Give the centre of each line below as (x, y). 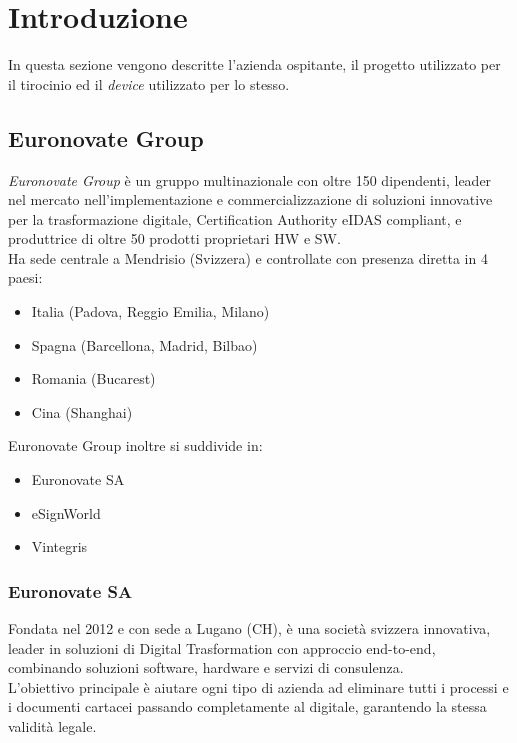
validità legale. (52, 726)
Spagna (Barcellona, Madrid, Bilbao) (144, 344)
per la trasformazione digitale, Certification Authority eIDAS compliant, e (235, 218)
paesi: (25, 277)
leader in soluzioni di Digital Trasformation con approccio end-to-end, (222, 647)
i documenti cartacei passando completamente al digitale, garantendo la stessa (247, 706)
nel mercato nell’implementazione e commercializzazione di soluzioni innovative (250, 199)
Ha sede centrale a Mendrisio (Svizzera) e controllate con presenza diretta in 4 (248, 257)
